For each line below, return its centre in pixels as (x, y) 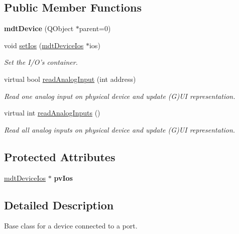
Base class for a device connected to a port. (71, 226)
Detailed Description (59, 205)
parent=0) (95, 28)
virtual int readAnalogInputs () (52, 113)
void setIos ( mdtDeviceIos (44, 45)
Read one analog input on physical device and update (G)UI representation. (120, 96)
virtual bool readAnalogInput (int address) (70, 79)
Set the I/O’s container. (41, 62)
